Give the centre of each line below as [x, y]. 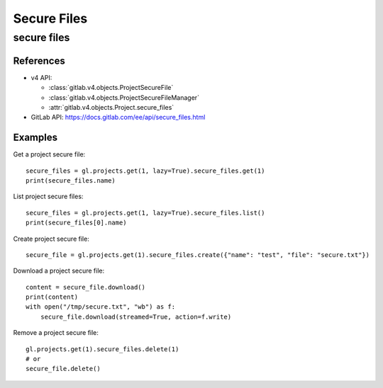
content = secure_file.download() [85, 287]
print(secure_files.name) [71, 180]
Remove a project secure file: [56, 333]
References [39, 61]
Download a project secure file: [59, 271]
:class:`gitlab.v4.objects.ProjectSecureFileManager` [124, 97]
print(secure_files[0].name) [76, 223]
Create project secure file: [51, 239]
